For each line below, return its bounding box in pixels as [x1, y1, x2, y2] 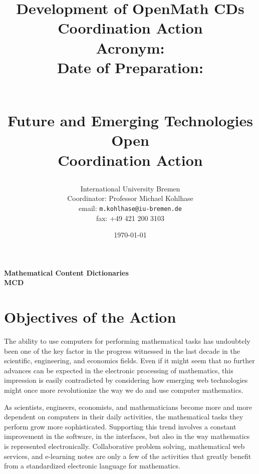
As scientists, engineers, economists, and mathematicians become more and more [4, 401, 252, 412]
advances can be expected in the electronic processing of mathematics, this [4, 365, 233, 375]
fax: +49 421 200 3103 [96, 212, 165, 223]
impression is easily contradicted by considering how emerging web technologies [4, 375, 248, 385]
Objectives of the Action [4, 307, 176, 327]
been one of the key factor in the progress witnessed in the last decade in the [4, 345, 240, 356]
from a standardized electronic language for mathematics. [4, 460, 180, 471]
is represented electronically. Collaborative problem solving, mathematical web [4, 440, 245, 451]
